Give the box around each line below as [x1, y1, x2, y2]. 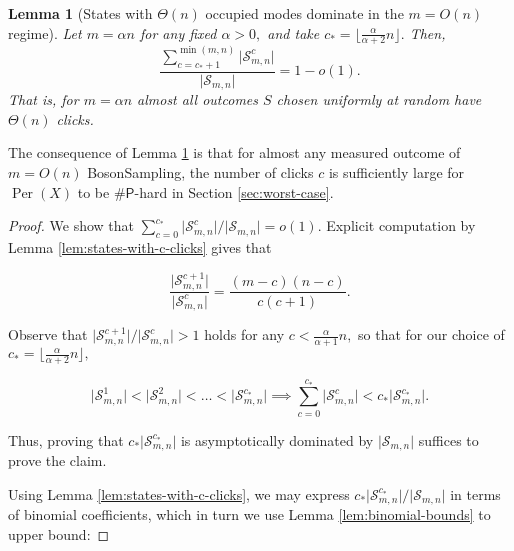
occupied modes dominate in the [205, 3, 404, 23]
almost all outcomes [137, 89, 259, 110]
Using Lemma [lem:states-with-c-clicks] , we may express [8, 483, 350, 504]
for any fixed [139, 22, 217, 43]
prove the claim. [8, 450, 107, 471]
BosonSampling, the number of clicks [87, 161, 314, 182]
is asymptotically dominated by [180, 429, 374, 450]
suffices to [418, 429, 479, 450]
